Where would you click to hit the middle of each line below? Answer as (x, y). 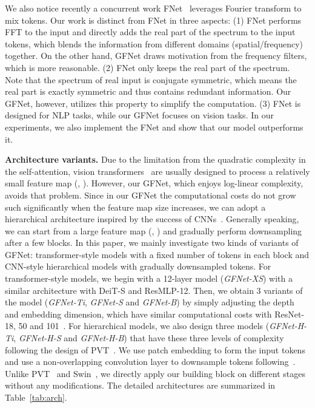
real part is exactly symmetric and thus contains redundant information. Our (148, 91)
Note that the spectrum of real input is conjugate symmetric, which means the (151, 79)
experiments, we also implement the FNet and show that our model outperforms (154, 127)
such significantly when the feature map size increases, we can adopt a (135, 207)
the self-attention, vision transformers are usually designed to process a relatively (157, 171)
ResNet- (290, 314)
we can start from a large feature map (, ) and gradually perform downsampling (154, 230)
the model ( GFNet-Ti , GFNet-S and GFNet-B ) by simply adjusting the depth (150, 302)
